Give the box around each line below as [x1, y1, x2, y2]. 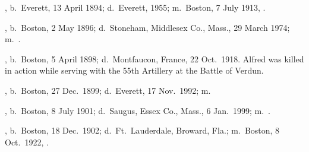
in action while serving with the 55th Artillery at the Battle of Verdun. [5, 64, 264, 77]
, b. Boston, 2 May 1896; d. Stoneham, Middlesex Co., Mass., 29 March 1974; [5, 21, 290, 33]
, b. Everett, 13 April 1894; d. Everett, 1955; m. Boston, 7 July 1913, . [5, 1, 266, 13]
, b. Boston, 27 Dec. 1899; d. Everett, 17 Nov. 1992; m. [5, 84, 211, 96]
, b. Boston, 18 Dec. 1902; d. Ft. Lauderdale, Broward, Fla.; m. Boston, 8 [5, 124, 280, 137]
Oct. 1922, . [5, 135, 49, 148]
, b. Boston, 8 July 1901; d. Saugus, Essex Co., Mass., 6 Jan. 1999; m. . [5, 104, 270, 116]
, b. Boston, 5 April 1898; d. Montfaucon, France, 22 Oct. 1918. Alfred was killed [5, 52, 304, 65]
